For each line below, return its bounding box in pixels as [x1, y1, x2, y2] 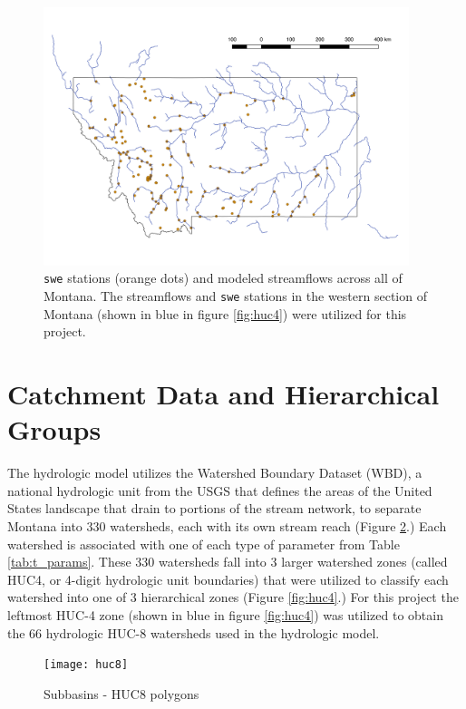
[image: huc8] [44, 658, 129, 672]
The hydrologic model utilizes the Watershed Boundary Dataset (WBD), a [7, 463, 422, 482]
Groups [7, 411, 102, 448]
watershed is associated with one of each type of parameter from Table [7, 534, 400, 553]
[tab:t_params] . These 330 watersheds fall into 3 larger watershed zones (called [7, 552, 448, 571]
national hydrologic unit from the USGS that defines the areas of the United [7, 481, 432, 500]
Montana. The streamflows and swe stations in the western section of [44, 287, 427, 306]
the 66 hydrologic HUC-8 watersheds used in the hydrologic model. [7, 623, 380, 642]
